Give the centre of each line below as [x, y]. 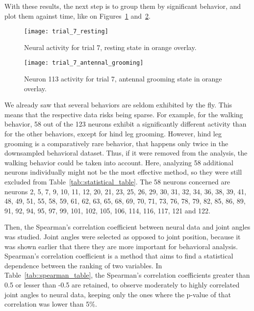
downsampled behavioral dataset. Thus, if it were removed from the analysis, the [126, 153]
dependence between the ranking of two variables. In [83, 265]
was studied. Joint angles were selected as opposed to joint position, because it [123, 236]
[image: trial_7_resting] [66, 32]
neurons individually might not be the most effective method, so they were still [123, 172]
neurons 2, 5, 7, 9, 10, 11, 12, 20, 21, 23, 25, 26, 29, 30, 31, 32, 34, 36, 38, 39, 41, [126, 191]
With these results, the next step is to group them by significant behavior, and [123, 6]
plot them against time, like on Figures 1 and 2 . [77, 15]
